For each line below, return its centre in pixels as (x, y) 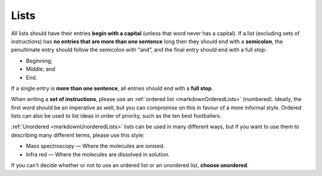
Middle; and (41, 69)
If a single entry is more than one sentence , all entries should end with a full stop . (112, 88)
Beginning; (39, 61)
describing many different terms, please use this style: (78, 135)
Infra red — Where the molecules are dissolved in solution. (98, 154)
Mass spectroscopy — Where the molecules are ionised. (95, 146)
